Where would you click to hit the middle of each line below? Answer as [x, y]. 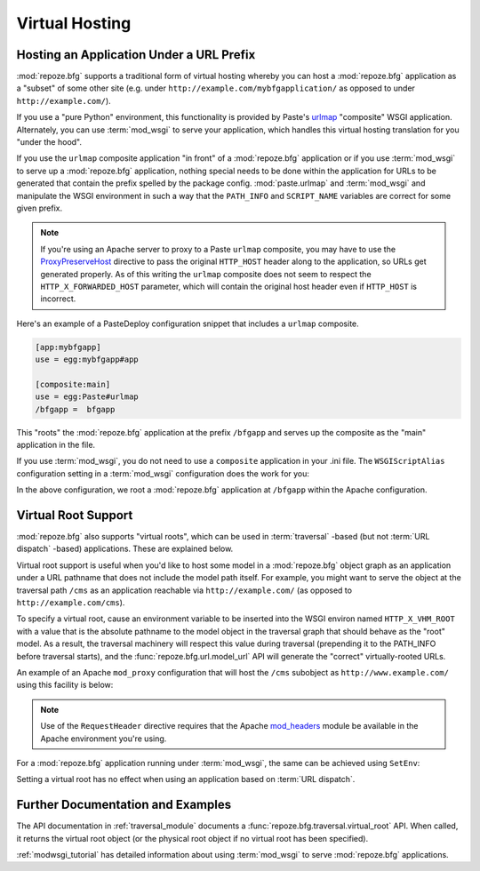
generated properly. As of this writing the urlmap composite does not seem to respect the [206, 274]
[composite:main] [73, 384]
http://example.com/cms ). [71, 603]
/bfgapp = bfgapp [75, 409]
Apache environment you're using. [104, 739]
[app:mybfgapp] [68, 347]
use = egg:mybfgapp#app [87, 360]
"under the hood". [49, 142]
